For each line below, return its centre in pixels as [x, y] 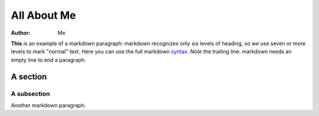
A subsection [30, 94]
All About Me [43, 15]
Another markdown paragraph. [48, 105]
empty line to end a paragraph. [48, 60]
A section [29, 76]
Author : [21, 33]
